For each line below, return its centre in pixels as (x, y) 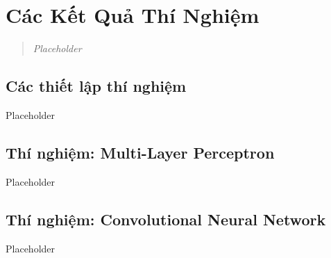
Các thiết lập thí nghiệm (96, 86)
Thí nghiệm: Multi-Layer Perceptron (140, 152)
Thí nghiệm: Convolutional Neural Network (166, 219)
